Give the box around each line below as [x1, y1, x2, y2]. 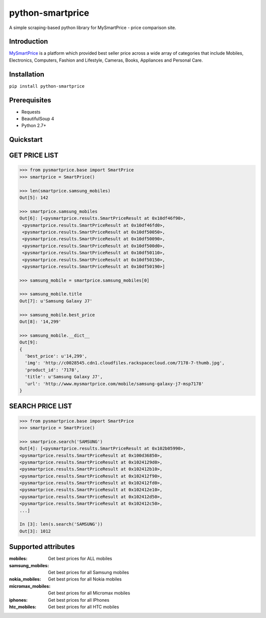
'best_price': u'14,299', [25, 354, 87, 359]
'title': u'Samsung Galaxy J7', [25, 374, 103, 380]
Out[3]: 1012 [19, 528, 51, 534]
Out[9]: [19, 340, 38, 345]
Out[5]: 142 [19, 195, 49, 200]
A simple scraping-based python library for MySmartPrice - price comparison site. [9, 25, 176, 31]
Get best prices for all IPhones [48, 597, 109, 603]
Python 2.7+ [21, 123, 47, 129]
